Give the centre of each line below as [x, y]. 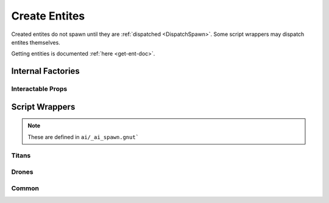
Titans [21, 155]
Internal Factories [46, 71]
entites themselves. [36, 42]
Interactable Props [39, 89]
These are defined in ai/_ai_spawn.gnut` [83, 137]
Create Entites [48, 16]
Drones [22, 172]
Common [25, 188]
